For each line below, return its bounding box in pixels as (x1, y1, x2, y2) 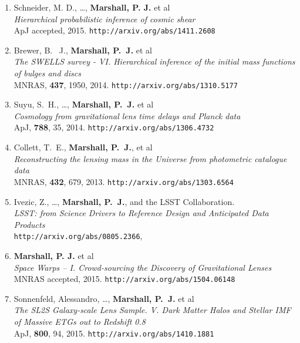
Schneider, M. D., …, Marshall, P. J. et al (14, 1, 170, 13)
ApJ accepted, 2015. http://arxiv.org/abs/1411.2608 (14, 24, 215, 36)
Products (14, 218, 45, 230)
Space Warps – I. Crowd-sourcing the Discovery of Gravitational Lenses (14, 261, 272, 273)
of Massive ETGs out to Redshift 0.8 (14, 315, 146, 328)
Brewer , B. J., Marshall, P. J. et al (14, 43, 153, 56)
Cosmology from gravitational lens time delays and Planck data (14, 109, 241, 122)
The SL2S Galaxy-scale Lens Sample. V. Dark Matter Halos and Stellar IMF (14, 304, 291, 316)
